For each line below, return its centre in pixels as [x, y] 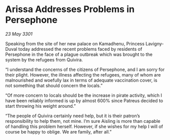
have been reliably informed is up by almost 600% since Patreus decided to [84, 100]
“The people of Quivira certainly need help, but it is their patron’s [73, 116]
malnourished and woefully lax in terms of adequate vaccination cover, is [81, 80]
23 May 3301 [19, 34]
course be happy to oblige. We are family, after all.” [58, 131]
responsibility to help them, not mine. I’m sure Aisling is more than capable [83, 121]
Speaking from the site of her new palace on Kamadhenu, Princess [75, 43]
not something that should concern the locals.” [54, 85]
